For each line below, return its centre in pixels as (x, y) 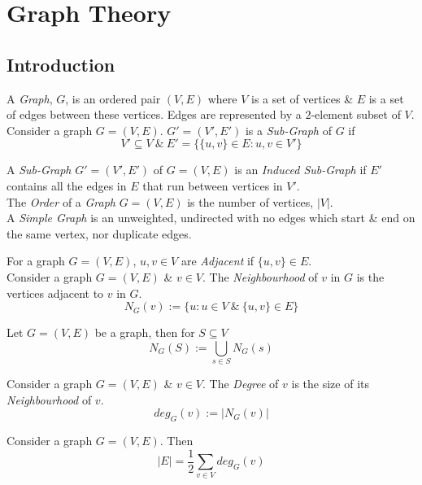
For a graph (36, 261)
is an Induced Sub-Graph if (300, 170)
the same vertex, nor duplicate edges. (99, 233)
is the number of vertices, (250, 201)
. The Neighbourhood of (260, 276)
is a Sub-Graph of (288, 130)
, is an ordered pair (113, 98)
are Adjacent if (218, 261)
